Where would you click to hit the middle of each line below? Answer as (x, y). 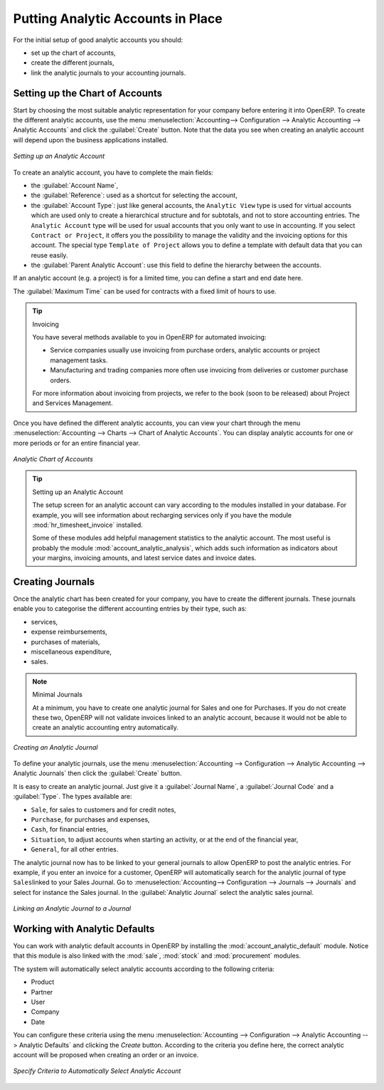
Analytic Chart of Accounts (53, 458)
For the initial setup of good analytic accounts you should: (98, 40)
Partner (42, 992)
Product (43, 982)
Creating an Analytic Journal (55, 747)
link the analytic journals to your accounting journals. (108, 73)
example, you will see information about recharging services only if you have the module (162, 515)
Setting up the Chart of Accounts (88, 93)
